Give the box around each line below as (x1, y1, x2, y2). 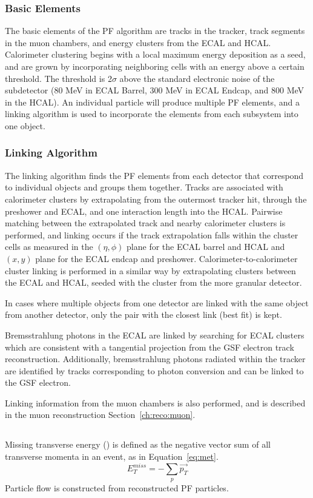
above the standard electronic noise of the (119, 72, 275, 84)
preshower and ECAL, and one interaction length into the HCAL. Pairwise (5, 204, 283, 217)
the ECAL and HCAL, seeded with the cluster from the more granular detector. (5, 276, 302, 289)
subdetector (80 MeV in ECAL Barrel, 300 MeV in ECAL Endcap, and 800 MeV (5, 84, 305, 96)
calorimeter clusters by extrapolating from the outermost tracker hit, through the (5, 192, 307, 205)
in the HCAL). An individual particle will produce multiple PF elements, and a (5, 95, 300, 108)
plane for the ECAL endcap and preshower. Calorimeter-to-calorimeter (35, 252, 298, 264)
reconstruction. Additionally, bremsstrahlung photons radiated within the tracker (5, 352, 306, 365)
